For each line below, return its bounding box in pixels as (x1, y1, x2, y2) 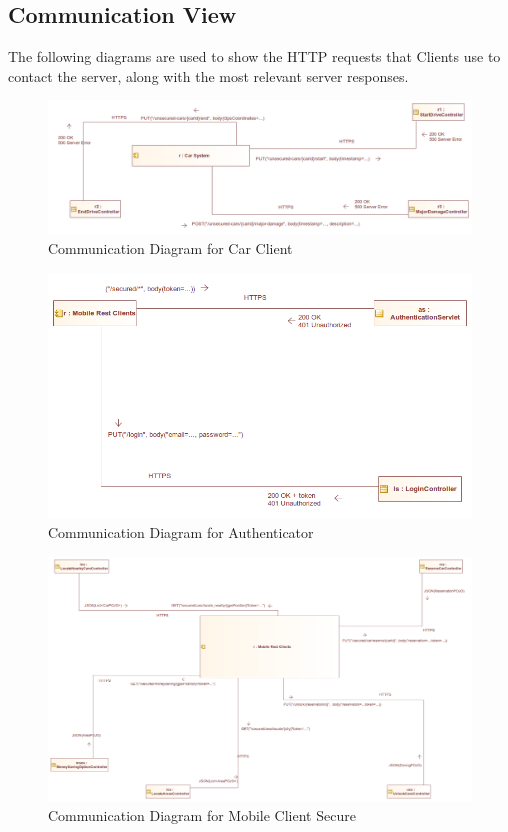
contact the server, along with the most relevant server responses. (8, 65, 409, 86)
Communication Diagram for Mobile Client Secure (48, 804, 356, 825)
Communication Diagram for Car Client (48, 238, 293, 259)
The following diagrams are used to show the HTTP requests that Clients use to (8, 46, 501, 67)
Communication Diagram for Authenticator (48, 522, 314, 543)
